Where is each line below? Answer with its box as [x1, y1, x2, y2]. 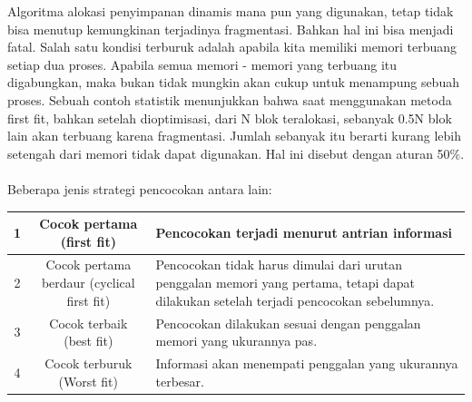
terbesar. [155, 371, 204, 390]
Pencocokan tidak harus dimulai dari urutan [155, 255, 403, 274]
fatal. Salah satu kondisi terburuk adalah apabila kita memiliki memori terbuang [7, 37, 457, 56]
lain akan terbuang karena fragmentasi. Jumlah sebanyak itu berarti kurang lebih [7, 126, 461, 145]
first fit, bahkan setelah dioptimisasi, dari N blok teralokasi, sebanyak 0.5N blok [7, 108, 452, 127]
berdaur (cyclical [41, 273, 135, 292]
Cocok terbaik [49, 313, 128, 332]
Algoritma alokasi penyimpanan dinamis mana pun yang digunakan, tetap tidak [7, 2, 454, 20]
